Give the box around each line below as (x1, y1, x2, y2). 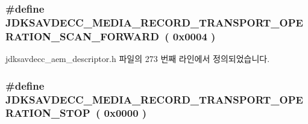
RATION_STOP (5, 105, 90, 120)
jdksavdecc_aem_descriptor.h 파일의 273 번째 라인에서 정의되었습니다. (5, 52, 270, 65)
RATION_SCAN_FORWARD (5, 28, 159, 43)
